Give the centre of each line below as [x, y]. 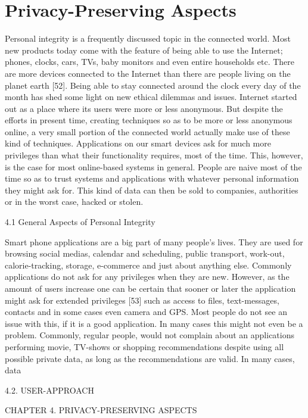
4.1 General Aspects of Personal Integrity [80, 222]
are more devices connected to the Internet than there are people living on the [148, 73]
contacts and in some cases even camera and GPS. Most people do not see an [146, 312]
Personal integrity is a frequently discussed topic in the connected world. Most [148, 38]
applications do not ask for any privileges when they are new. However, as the [147, 277]
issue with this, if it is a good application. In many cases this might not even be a [154, 323]
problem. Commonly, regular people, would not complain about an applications [150, 335]
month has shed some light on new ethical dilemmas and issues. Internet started [151, 97]
